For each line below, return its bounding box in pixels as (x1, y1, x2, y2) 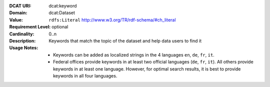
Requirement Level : (9, 24, 51, 30)
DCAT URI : (9, 3, 32, 8)
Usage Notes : (9, 45, 38, 51)
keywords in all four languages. (53, 72, 117, 78)
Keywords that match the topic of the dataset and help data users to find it (48, 37, 202, 43)
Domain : (9, 10, 27, 16)
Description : (9, 37, 36, 43)
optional (51, 24, 68, 30)
